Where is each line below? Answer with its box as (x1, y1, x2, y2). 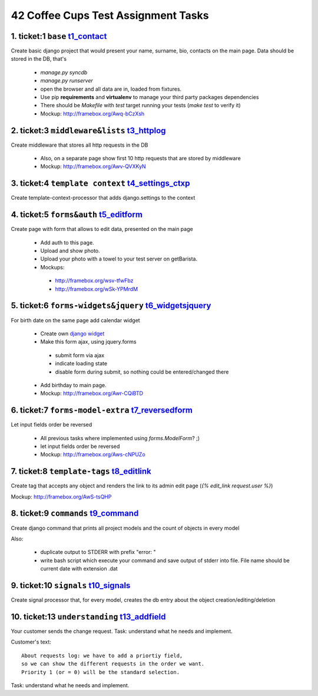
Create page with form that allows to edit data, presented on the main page (11, 226, 194, 233)
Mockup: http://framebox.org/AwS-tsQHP (11, 493, 112, 500)
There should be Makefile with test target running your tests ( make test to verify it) (40, 102, 241, 109)
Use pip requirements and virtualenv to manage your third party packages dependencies (40, 94, 259, 101)
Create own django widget (40, 330, 105, 337)
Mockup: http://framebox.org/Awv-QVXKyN (40, 163, 147, 170)
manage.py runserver (40, 77, 94, 84)
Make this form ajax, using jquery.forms (40, 338, 137, 345)
